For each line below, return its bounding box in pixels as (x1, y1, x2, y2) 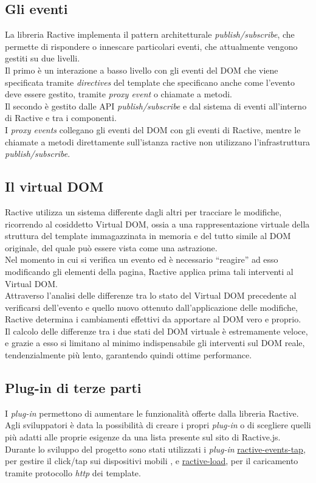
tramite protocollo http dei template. (5, 466, 141, 479)
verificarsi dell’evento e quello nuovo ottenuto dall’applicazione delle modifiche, (5, 301, 298, 313)
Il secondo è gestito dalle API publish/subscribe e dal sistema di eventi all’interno (5, 99, 307, 112)
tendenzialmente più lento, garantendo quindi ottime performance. (5, 349, 252, 361)
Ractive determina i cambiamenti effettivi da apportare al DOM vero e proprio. (5, 313, 301, 325)
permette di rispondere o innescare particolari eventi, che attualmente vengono (5, 40, 298, 52)
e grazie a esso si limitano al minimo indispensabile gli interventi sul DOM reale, (5, 336, 305, 349)
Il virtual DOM (5, 177, 104, 196)
